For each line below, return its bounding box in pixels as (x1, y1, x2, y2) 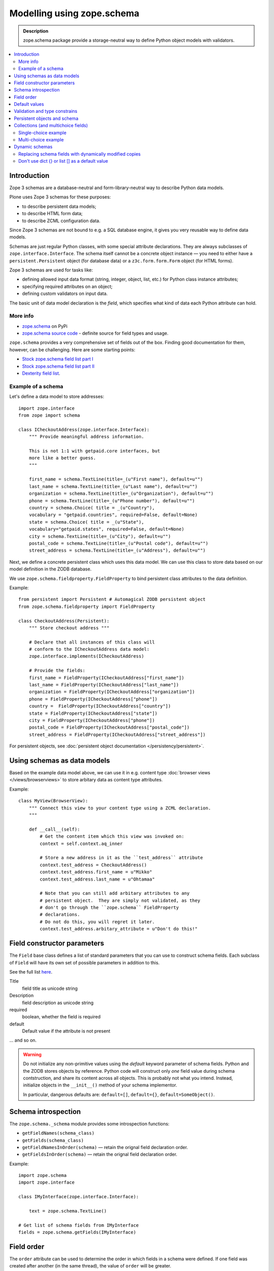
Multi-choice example (18, 137, 64, 143)
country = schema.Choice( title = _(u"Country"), (28, 505, 155, 511)
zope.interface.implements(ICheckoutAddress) (28, 653, 145, 659)
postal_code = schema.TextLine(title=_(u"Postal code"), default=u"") (28, 540, 209, 546)
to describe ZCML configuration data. (22, 218, 101, 224)
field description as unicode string (22, 1000, 94, 1006)
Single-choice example (18, 130, 67, 136)
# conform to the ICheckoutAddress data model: (28, 646, 150, 652)
